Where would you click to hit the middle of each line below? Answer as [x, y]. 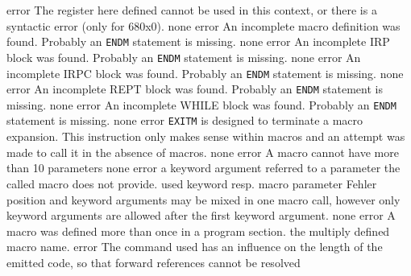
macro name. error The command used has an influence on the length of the [195, 247]
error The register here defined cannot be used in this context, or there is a [192, 10]
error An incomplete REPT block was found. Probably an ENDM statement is [195, 89]
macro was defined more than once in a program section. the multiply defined [198, 231]
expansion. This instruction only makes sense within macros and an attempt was [206, 136]
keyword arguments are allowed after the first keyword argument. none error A [201, 215]
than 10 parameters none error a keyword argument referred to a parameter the [203, 168]
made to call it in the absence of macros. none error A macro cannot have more [203, 152]
